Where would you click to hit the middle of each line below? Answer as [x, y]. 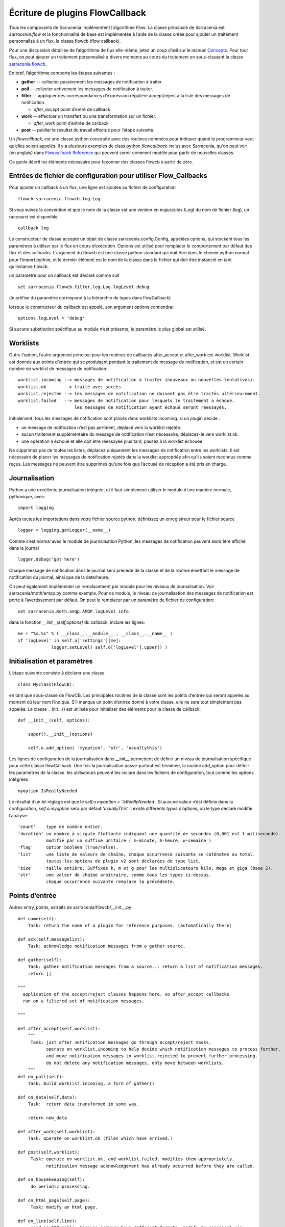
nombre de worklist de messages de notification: [58, 369]
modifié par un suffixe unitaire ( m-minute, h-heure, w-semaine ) [129, 840]
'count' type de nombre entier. [60, 827]
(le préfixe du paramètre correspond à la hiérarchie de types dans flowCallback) [90, 298]
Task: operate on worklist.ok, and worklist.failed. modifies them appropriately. [133, 1159]
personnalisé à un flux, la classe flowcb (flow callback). [65, 41]
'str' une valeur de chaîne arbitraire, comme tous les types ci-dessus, [115, 875]
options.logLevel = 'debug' [51, 318]
